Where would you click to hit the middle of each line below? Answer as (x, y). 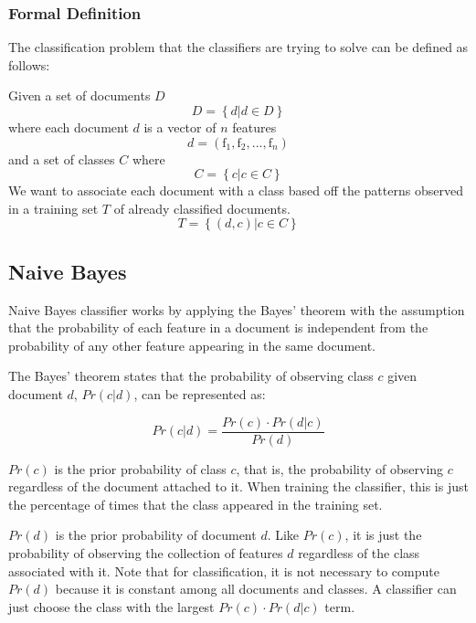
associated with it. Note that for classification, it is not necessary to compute (224, 570)
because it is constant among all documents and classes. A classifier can (256, 589)
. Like (283, 535)
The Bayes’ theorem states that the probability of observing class (191, 376)
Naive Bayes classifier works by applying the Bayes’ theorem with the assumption (237, 309)
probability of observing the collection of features (146, 552)
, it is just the (383, 535)
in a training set (53, 208)
